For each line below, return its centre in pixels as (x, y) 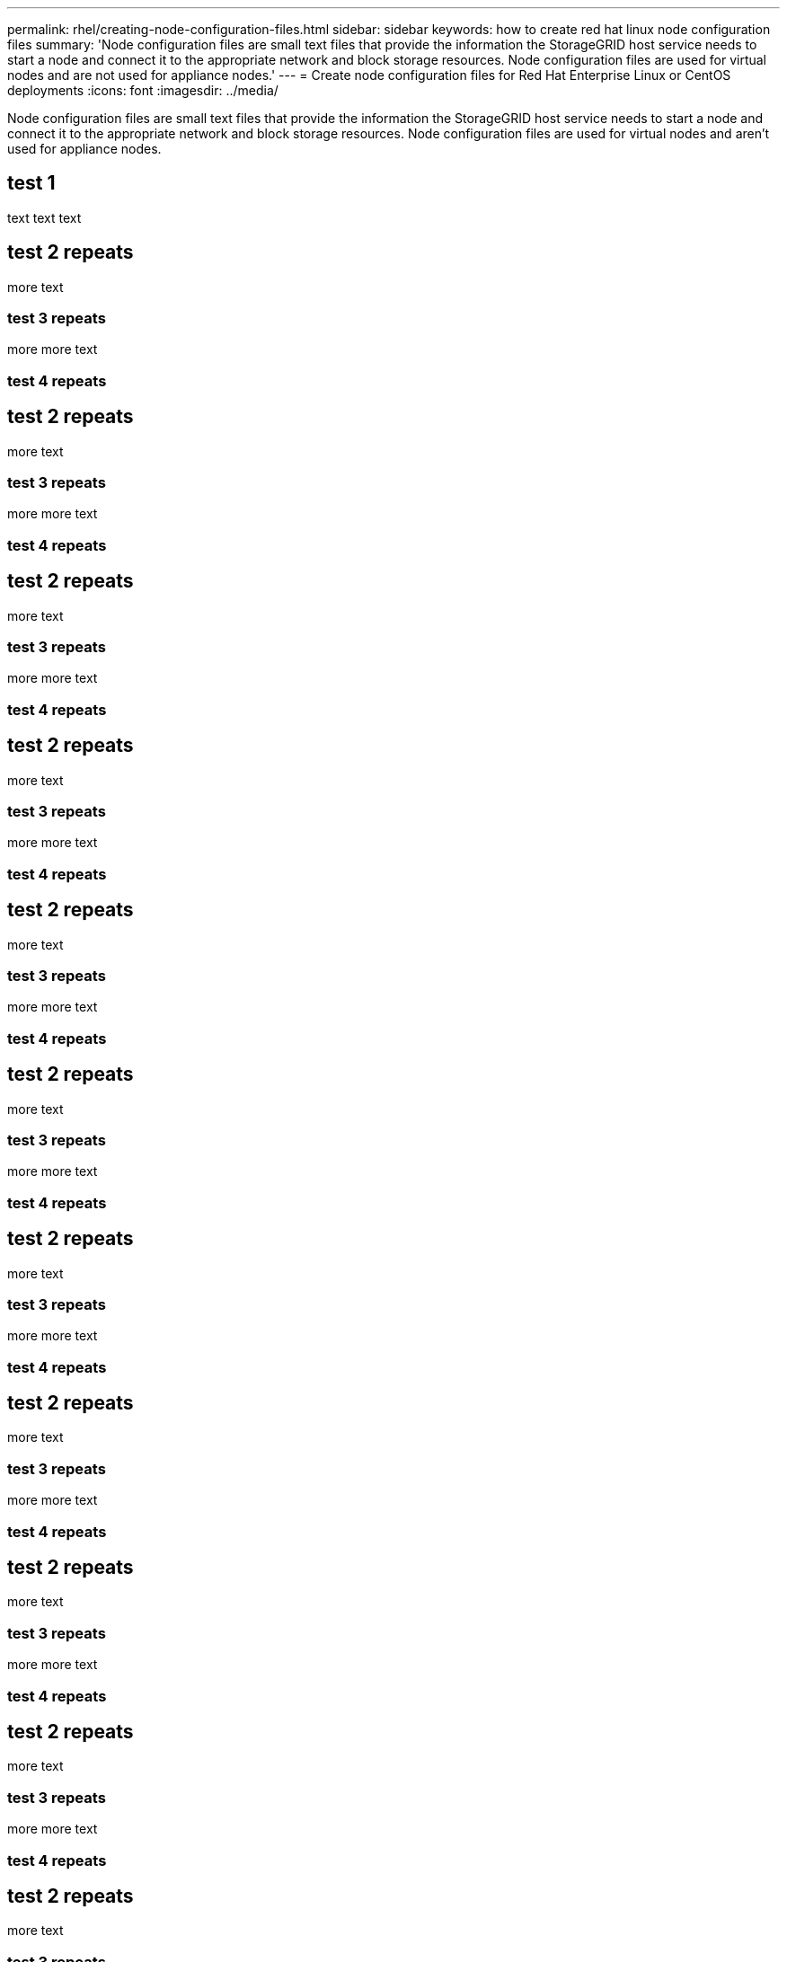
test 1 (31, 183)
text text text (44, 217)
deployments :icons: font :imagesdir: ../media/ (143, 90)
